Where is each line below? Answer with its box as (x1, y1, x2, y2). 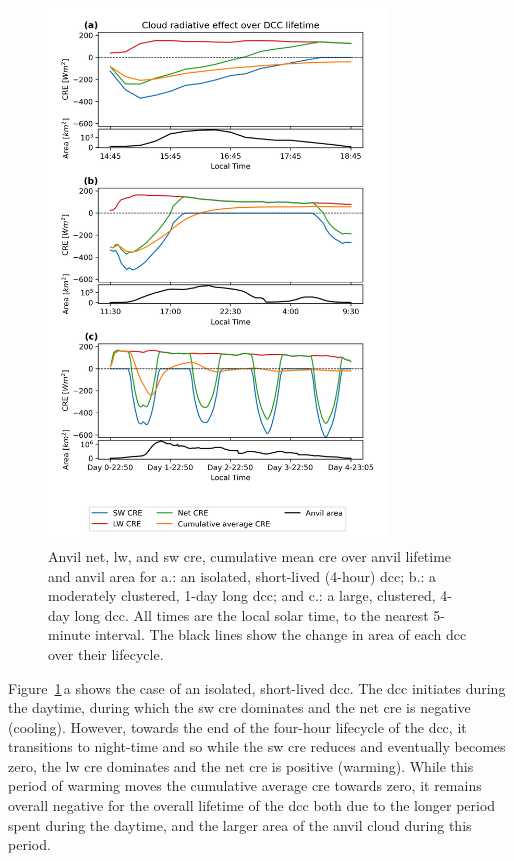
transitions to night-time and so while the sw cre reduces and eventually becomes (8, 736, 506, 757)
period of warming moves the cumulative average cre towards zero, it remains (8, 775, 482, 796)
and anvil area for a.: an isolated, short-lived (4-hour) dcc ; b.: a (48, 565, 437, 586)
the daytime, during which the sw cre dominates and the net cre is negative (8, 697, 471, 718)
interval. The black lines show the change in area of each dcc (95, 624, 467, 645)
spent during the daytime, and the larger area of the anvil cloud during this (8, 814, 472, 835)
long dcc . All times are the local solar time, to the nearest (74, 604, 429, 625)
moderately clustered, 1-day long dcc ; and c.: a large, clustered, (48, 585, 436, 606)
